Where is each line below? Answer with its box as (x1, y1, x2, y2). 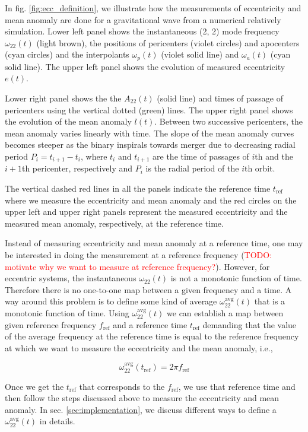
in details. (39, 415, 75, 427)
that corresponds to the (79, 380, 165, 392)
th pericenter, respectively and (21, 162, 133, 174)
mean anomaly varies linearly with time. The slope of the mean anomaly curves (5, 126, 294, 139)
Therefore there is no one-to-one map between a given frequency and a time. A (5, 283, 292, 296)
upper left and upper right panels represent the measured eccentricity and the (5, 205, 288, 218)
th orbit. (244, 162, 275, 174)
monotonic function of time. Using (5, 306, 129, 319)
